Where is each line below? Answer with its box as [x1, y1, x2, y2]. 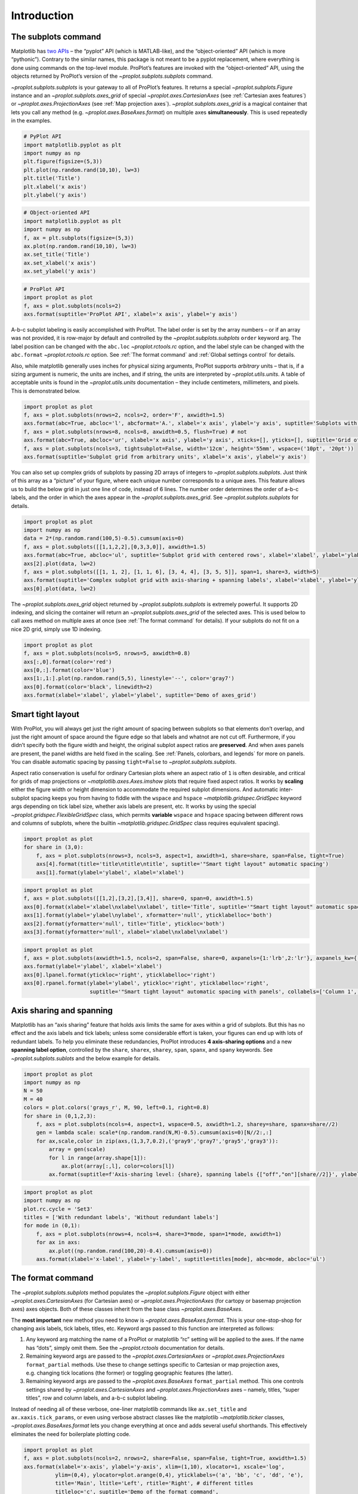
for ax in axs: [36, 1239, 81, 1246]
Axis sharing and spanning [11, 1005, 113, 1015]
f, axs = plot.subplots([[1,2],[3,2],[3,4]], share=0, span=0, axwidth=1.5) [23, 895, 254, 902]
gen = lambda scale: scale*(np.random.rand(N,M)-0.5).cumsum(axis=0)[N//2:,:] [36, 1129, 273, 1136]
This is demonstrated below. [11, 387, 81, 394]
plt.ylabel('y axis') [23, 191, 87, 198]
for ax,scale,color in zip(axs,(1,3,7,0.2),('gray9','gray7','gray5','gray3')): [36, 1137, 279, 1144]
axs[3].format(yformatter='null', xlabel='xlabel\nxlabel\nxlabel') [23, 929, 229, 935]
